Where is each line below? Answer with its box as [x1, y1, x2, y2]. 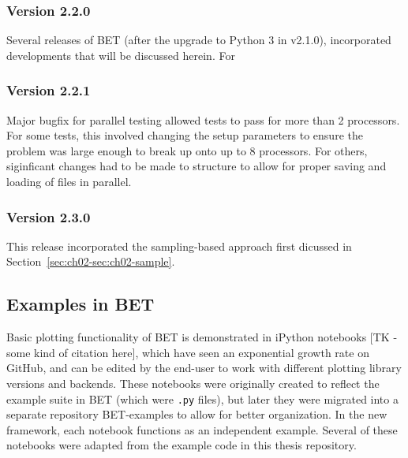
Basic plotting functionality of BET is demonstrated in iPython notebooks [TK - [6, 329, 398, 345]
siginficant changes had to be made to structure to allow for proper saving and [6, 158, 387, 174]
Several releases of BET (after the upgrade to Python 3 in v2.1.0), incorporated [6, 32, 391, 48]
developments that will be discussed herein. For [6, 47, 235, 63]
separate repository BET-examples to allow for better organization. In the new [6, 406, 387, 423]
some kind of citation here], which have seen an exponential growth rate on [6, 344, 369, 360]
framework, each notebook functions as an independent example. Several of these [6, 421, 398, 438]
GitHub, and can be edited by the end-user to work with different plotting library [6, 359, 402, 376]
